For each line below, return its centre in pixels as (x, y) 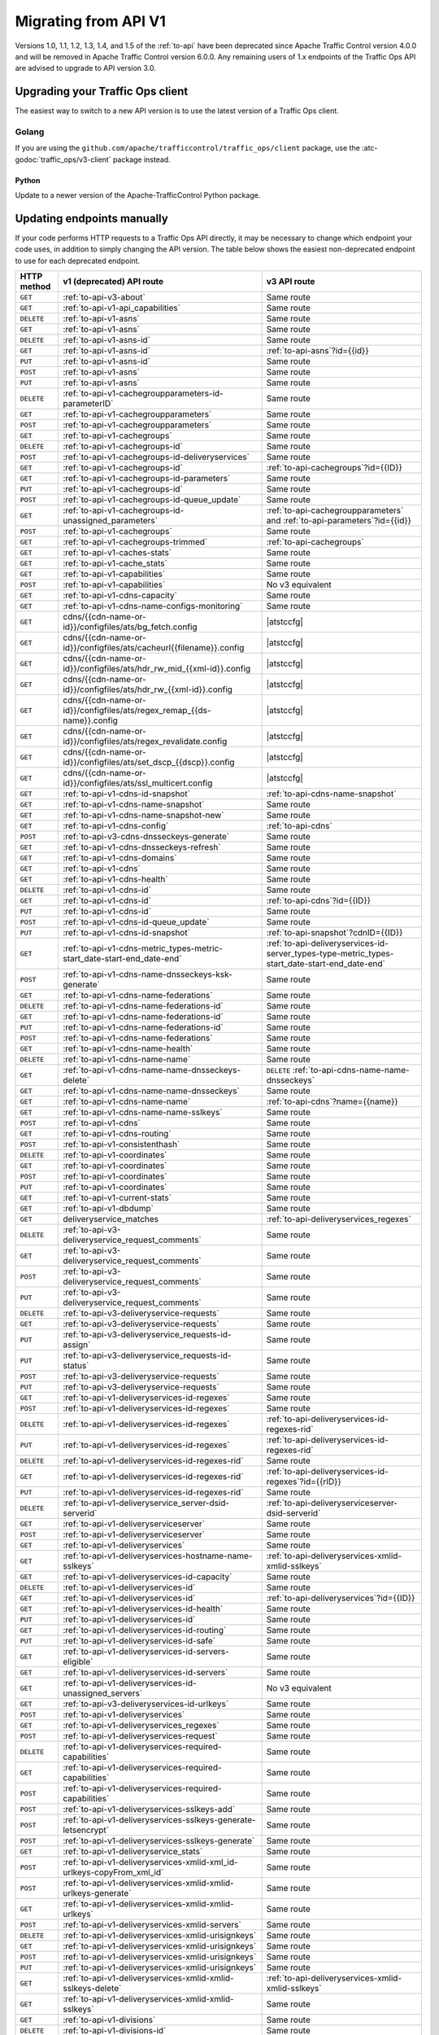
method (35, 287)
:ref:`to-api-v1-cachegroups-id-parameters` (146, 479)
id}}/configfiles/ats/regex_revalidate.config (145, 742)
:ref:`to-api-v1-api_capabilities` (121, 308)
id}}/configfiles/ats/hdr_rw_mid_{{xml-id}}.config (156, 669)
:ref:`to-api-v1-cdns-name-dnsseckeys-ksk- (148, 974)
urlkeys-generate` (97, 1893)
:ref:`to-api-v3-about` (104, 297)
